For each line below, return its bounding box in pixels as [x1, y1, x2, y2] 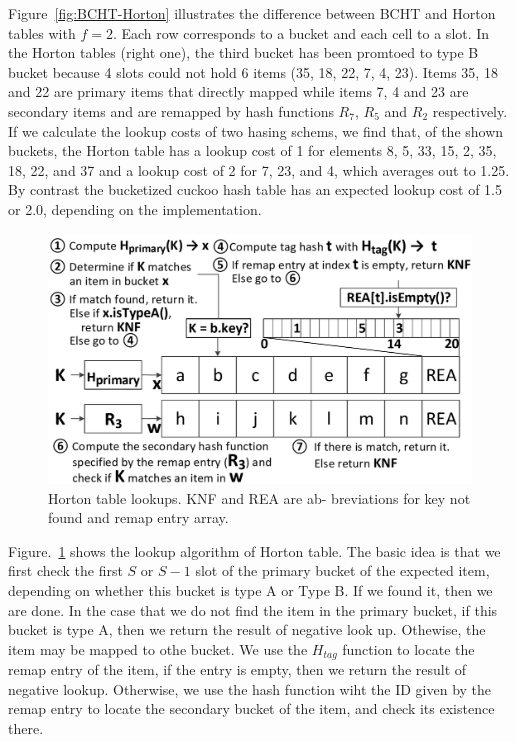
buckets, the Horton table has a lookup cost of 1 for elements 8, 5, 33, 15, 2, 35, [8, 140, 497, 161]
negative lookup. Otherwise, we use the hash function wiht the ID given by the [8, 678, 492, 699]
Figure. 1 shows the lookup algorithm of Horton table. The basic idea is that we [8, 540, 501, 561]
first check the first [8, 560, 123, 581]
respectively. [432, 100, 508, 121]
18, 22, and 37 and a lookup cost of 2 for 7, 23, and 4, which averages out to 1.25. [8, 159, 510, 180]
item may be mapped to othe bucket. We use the [8, 638, 308, 659]
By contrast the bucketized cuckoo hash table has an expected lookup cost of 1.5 [8, 179, 503, 200]
